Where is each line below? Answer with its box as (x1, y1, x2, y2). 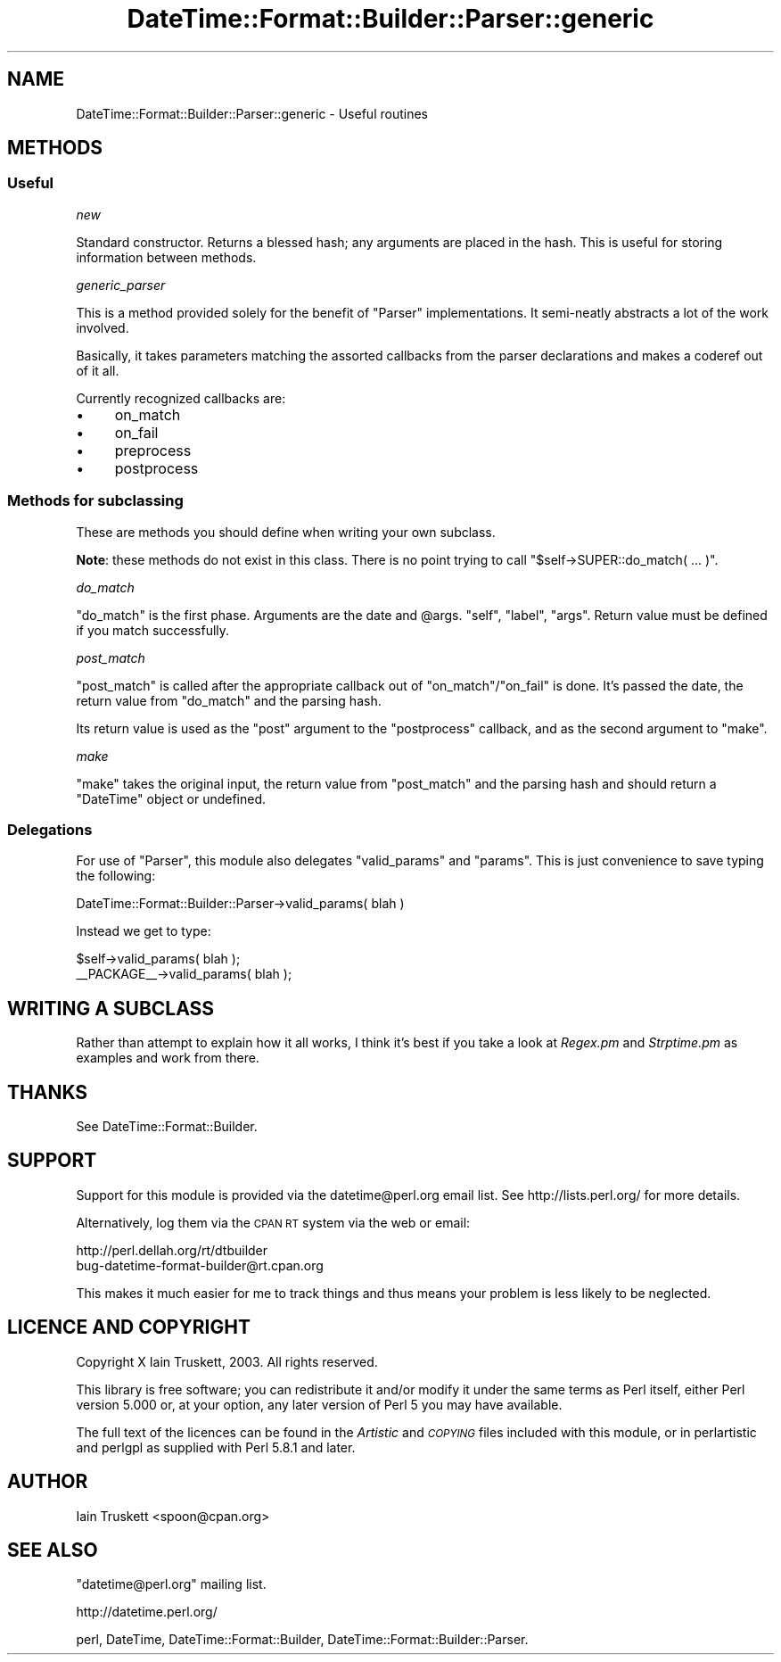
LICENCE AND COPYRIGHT (7, 1316, 251, 1339)
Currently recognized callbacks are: (76, 390, 286, 406)
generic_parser (76, 277, 166, 293)
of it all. (76, 362, 119, 378)
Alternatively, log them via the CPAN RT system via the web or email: (76, 1214, 471, 1230)
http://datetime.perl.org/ (76, 1604, 218, 1620)
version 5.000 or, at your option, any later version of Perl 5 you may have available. (76, 1396, 563, 1412)
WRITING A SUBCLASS (7, 996, 215, 1020)
